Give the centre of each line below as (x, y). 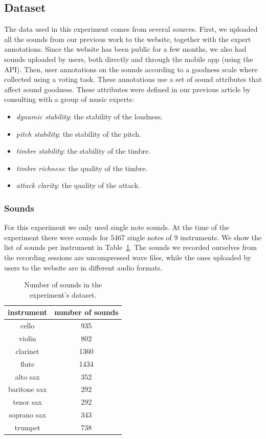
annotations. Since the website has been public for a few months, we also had (125, 49)
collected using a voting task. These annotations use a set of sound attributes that (133, 79)
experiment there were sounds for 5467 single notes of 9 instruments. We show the (133, 237)
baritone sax (27, 389)
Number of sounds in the (63, 285)
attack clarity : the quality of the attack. (78, 185)
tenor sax (27, 402)
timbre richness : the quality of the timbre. (82, 168)
